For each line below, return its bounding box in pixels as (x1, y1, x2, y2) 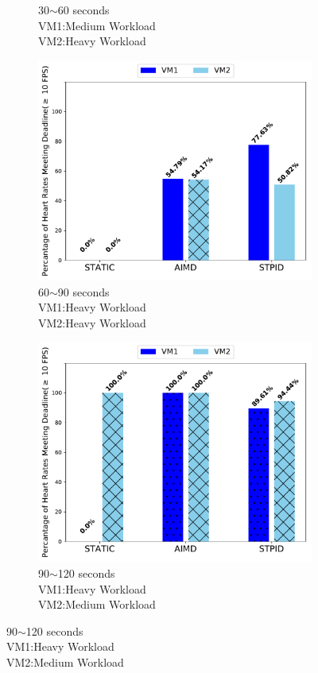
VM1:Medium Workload (38, 17, 156, 33)
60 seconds (57, 2, 110, 17)
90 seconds (57, 283, 110, 300)
